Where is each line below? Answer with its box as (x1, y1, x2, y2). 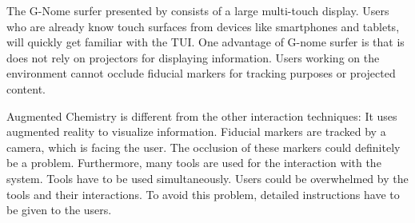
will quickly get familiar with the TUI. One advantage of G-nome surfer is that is (6, 34, 405, 50)
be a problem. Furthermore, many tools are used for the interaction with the (6, 154, 381, 171)
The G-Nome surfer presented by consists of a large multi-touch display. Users (6, 2, 389, 18)
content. (6, 80, 46, 97)
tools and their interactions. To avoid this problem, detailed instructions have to (6, 185, 400, 202)
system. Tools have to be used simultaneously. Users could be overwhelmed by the (6, 169, 409, 186)
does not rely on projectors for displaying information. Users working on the (6, 49, 380, 66)
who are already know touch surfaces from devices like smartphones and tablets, (6, 18, 400, 34)
